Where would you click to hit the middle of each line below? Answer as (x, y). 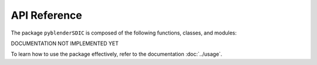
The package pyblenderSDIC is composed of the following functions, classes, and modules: (124, 33)
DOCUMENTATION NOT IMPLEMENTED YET (65, 43)
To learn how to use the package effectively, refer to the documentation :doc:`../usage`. (117, 54)
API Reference (46, 15)
